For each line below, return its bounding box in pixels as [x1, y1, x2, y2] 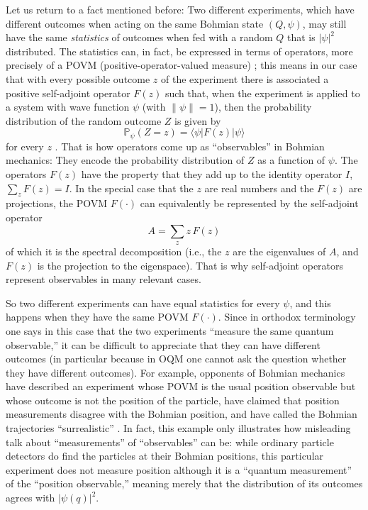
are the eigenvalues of [233, 243, 326, 258]
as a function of [257, 153, 325, 167]
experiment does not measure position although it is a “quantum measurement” [6, 462, 352, 477]
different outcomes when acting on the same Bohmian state [6, 16, 264, 31]
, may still [302, 16, 347, 31]
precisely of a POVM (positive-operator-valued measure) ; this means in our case [6, 57, 357, 72]
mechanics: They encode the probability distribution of [6, 153, 245, 167]
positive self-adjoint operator [6, 85, 130, 100]
